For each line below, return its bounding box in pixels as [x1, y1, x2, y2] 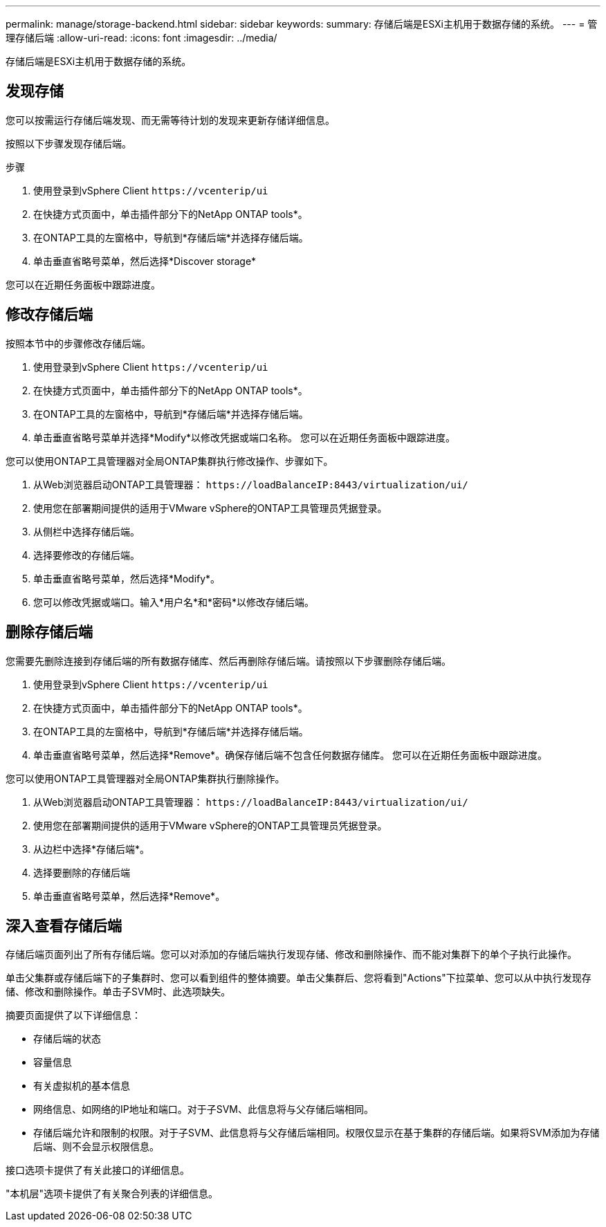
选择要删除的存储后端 [33, 866, 130, 878]
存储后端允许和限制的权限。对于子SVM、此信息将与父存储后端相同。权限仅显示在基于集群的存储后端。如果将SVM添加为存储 [33, 1127, 600, 1139]
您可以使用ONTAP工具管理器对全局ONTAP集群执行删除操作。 [6, 772, 285, 784]
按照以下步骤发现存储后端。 [6, 137, 131, 149]
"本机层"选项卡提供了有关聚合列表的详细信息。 [6, 1188, 219, 1200]
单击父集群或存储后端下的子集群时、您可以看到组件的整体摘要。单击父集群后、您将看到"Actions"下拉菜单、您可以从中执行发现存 [6, 972, 591, 984]
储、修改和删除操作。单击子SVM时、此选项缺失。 [6, 986, 231, 998]
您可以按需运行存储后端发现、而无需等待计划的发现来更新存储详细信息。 [6, 113, 335, 126]
